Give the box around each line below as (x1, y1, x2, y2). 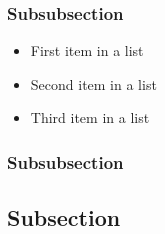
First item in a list (30, 40, 144, 61)
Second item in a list (30, 73, 157, 94)
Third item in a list (30, 107, 150, 128)
